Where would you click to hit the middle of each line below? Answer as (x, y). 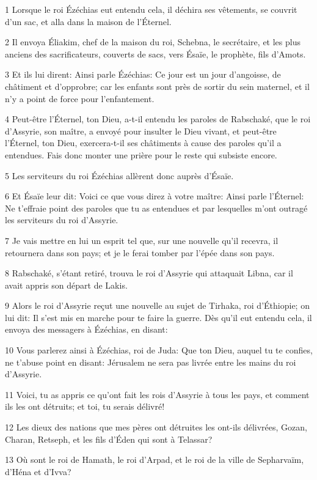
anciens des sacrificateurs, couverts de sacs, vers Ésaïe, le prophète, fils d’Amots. (155, 54)
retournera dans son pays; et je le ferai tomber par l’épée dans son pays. (140, 252)
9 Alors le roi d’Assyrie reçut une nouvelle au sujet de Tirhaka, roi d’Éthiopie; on (157, 305)
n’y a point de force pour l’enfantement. (80, 98)
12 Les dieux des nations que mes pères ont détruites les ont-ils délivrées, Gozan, (156, 427)
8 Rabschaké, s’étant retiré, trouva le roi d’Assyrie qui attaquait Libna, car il (149, 273)
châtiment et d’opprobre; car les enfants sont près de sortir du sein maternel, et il (157, 86)
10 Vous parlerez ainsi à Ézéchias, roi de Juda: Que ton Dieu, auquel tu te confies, (159, 350)
